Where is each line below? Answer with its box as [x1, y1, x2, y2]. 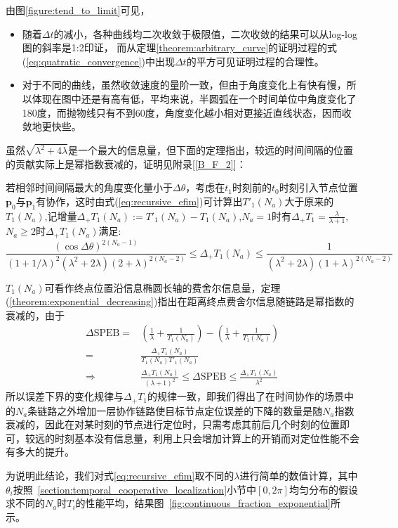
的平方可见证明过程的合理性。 [186, 53, 324, 68]
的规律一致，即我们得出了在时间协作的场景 [147, 389, 344, 404]
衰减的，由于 [6, 307, 65, 322]
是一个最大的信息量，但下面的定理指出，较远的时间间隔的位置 [67, 143, 353, 157]
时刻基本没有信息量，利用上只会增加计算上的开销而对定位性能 [54, 430, 340, 445]
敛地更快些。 [22, 119, 81, 134]
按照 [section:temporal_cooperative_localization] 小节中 [13, 482, 257, 496]
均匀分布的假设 [288, 482, 358, 496]
